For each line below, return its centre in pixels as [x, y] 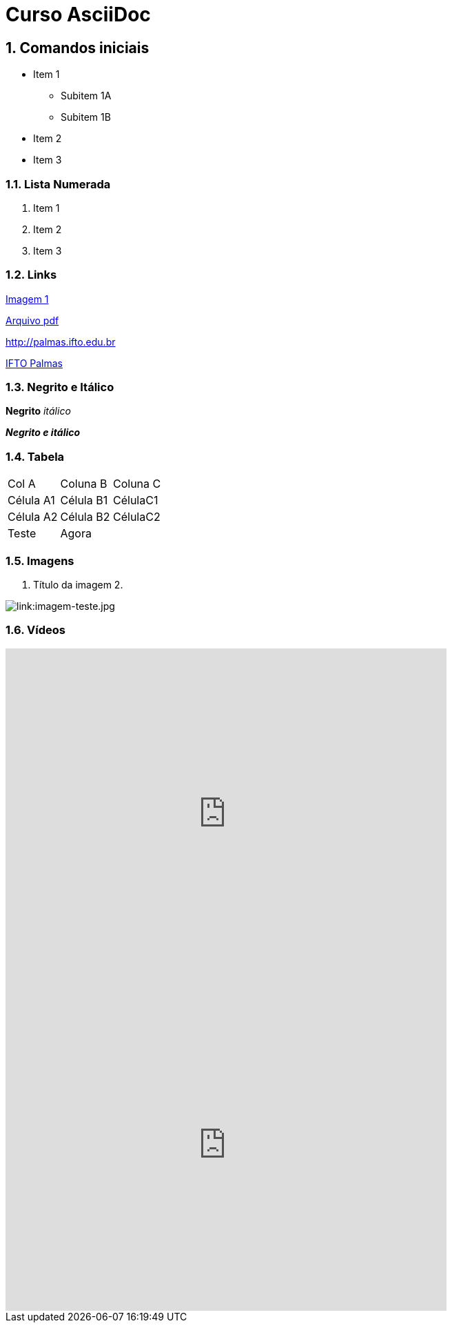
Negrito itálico [38, 411]
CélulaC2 [137, 517]
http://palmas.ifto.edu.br [61, 341]
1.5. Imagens [40, 561]
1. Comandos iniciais [78, 48]
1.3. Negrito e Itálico [60, 387]
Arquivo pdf [32, 320]
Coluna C [137, 484]
